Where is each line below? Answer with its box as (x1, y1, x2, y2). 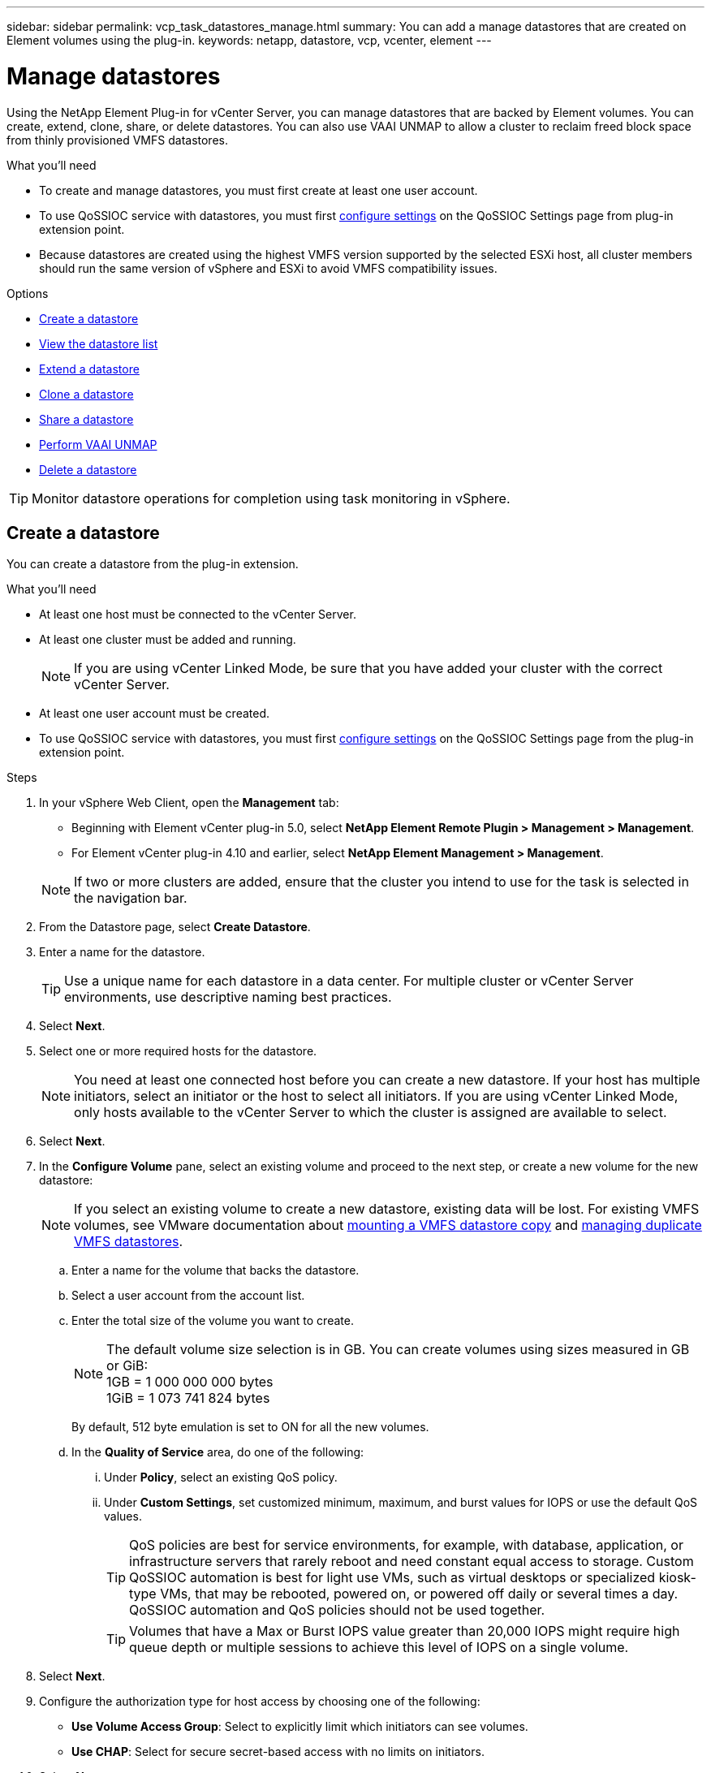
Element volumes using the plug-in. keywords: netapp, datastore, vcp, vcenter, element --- (6, 33, 492, 47)
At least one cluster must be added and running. (39, 632, 296, 647)
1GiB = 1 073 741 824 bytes (106, 1390, 270, 1407)
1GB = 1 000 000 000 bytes (106, 1374, 274, 1391)
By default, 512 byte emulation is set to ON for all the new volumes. (71, 1420, 429, 1434)
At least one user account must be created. (39, 706, 270, 721)
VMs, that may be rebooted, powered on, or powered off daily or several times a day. (160, 1585, 679, 1603)
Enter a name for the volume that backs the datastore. (71, 1263, 360, 1278)
